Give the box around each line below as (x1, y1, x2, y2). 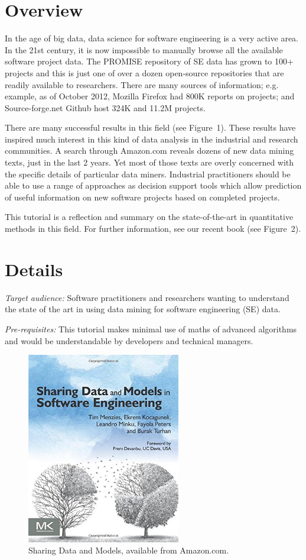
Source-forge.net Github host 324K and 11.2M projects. (5, 101, 206, 114)
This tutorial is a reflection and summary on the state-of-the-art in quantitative (5, 211, 294, 223)
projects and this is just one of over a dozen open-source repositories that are (5, 66, 284, 79)
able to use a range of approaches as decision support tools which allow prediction (5, 179, 302, 192)
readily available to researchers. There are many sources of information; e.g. (5, 78, 279, 90)
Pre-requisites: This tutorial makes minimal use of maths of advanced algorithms (5, 322, 297, 335)
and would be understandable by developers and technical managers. (5, 334, 253, 347)
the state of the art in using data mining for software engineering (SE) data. (5, 303, 281, 315)
